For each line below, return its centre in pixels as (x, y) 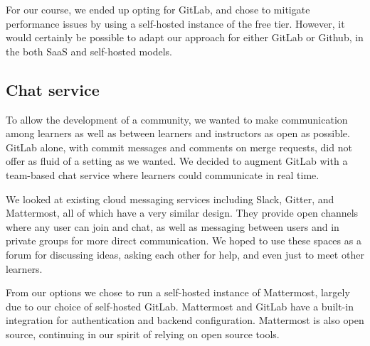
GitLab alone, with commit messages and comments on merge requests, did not (179, 147)
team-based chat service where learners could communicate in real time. (163, 174)
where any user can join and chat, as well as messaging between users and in (173, 226)
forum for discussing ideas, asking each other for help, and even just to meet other (185, 254)
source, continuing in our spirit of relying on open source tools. (143, 334)
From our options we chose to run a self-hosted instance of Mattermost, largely (178, 292)
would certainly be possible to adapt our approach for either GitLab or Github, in (185, 37)
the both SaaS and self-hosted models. (89, 51)
